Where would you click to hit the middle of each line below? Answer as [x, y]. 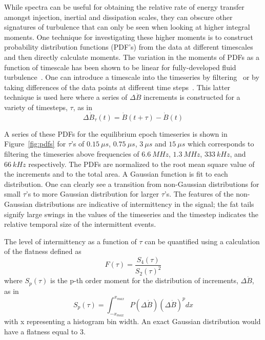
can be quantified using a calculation [202, 241]
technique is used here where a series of [66, 97]
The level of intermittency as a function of [70, 241]
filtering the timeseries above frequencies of [72, 153]
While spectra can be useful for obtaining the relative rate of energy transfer [124, 7]
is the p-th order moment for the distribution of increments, [144, 280]
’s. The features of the [199, 194]
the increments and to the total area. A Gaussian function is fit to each [116, 174]
